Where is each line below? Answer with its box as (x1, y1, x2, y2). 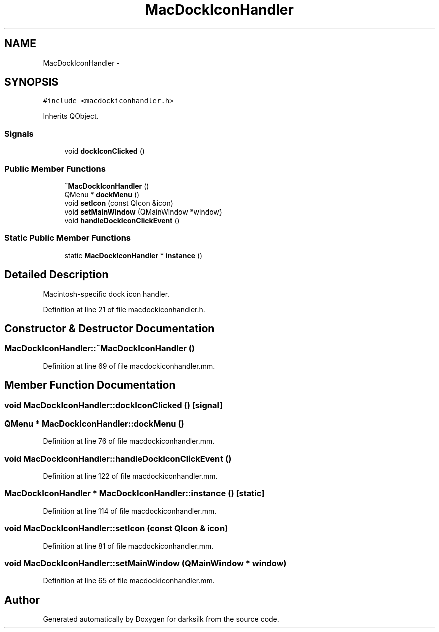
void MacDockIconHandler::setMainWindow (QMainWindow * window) (4, 558, 287, 568)
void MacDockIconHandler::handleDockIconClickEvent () (4, 453, 232, 464)
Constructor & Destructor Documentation (4, 322, 215, 335)
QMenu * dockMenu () (64, 190, 140, 199)
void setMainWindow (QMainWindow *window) (64, 207, 222, 216)
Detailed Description (4, 268, 109, 281)
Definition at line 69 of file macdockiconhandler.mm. (43, 361, 215, 370)
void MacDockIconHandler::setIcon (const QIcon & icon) (4, 523, 228, 534)
